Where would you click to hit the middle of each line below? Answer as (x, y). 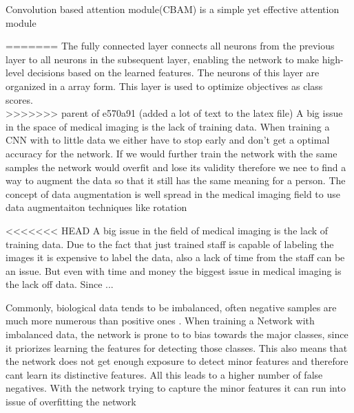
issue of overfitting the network (71, 402)
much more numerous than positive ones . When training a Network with (160, 321)
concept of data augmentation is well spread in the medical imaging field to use (173, 193)
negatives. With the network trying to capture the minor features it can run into (176, 388)
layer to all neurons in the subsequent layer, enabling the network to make (162, 59)
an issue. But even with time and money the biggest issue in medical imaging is (174, 270)
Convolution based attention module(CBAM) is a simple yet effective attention (173, 9)
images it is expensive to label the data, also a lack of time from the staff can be (175, 257)
